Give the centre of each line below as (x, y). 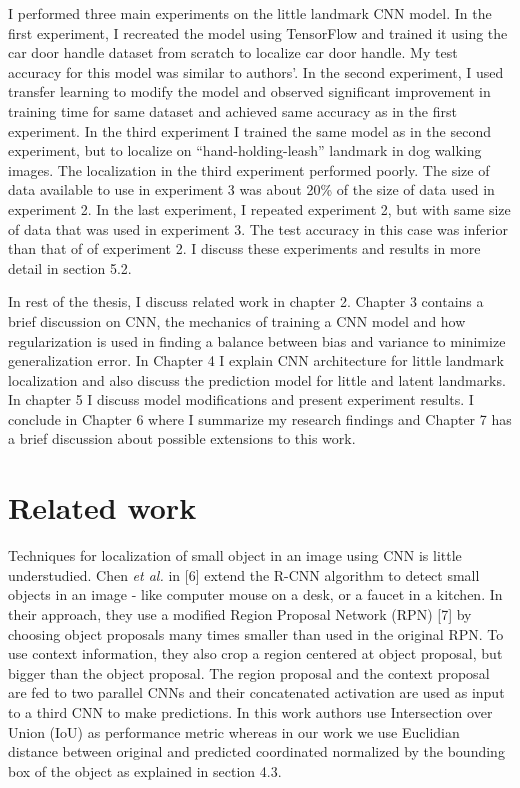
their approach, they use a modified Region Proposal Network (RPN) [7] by (240, 613)
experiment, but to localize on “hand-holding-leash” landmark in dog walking (245, 150)
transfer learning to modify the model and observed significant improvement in (249, 91)
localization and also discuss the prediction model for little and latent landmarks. (257, 379)
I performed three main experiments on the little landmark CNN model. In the (250, 13)
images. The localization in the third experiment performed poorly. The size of (249, 169)
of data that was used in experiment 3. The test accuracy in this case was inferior (258, 228)
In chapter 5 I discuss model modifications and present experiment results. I (241, 399)
